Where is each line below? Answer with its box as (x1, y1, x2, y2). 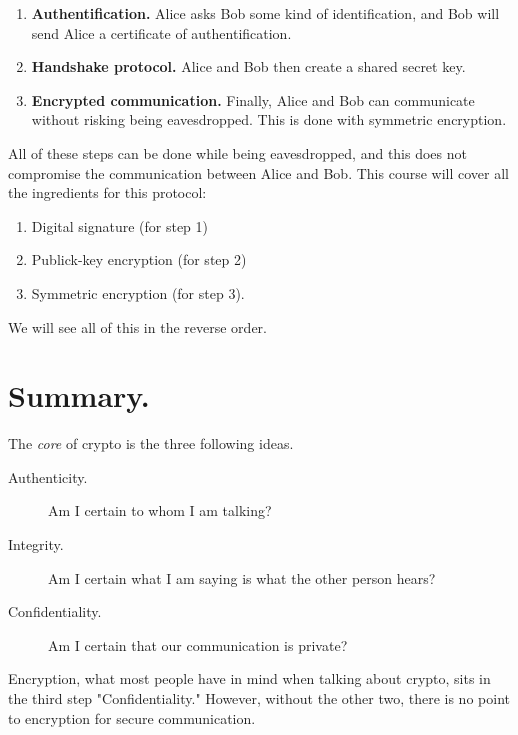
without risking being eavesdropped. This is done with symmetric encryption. (31, 109, 507, 130)
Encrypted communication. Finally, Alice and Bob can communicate (31, 89, 475, 110)
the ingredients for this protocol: (8, 182, 207, 203)
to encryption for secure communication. (8, 707, 256, 728)
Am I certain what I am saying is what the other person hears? (48, 567, 436, 588)
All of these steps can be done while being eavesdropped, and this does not (8, 142, 467, 163)
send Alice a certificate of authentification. (31, 22, 292, 43)
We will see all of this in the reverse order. (8, 316, 267, 337)
